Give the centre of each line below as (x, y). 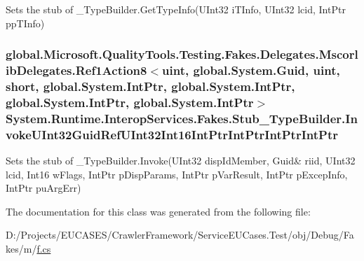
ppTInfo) (25, 23)
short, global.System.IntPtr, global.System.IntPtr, (150, 86)
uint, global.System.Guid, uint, (251, 70)
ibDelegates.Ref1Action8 (76, 70)
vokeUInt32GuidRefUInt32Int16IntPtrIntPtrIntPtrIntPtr (172, 134)
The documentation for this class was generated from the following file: (158, 211)
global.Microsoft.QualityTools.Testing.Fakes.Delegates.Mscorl (182, 54)
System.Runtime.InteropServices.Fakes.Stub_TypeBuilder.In (182, 118)
